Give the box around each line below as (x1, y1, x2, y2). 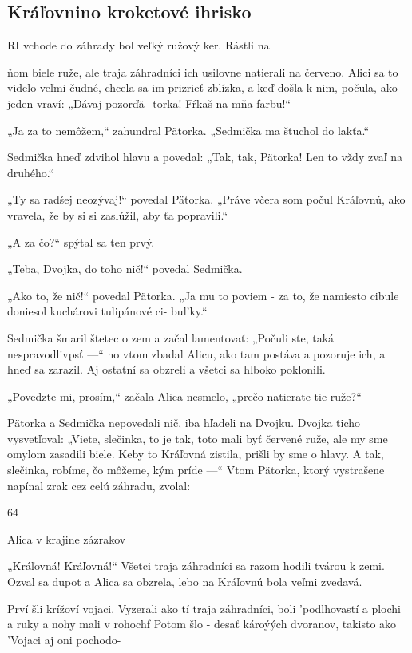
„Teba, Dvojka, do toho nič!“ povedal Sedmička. (7, 260, 243, 277)
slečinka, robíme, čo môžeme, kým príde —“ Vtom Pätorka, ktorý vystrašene (7, 461, 385, 478)
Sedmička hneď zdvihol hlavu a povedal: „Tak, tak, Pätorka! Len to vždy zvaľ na (7, 148, 403, 165)
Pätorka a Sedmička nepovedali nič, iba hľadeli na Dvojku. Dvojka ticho (7, 414, 361, 431)
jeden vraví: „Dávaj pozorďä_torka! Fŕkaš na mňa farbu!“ (7, 94, 291, 111)
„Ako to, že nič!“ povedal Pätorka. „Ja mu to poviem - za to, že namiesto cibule (7, 287, 399, 303)
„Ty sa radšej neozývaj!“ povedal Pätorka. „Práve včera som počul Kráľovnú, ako (7, 191, 406, 208)
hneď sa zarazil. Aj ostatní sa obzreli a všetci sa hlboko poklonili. (7, 361, 326, 378)
